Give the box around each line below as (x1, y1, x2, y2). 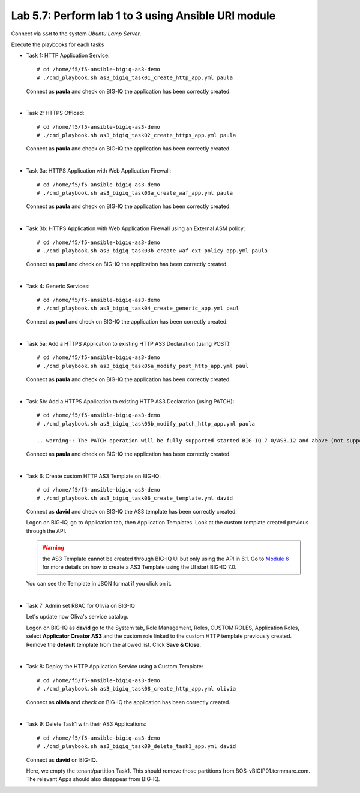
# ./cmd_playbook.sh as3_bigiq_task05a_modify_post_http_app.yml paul (37, 363, 249, 369)
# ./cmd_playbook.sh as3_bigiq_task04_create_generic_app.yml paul (37, 304, 239, 312)
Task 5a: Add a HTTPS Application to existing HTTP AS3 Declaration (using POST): (26, 340, 231, 348)
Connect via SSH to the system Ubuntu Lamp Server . (11, 30, 142, 37)
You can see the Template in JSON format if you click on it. (26, 580, 172, 587)
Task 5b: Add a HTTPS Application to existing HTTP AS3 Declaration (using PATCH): (26, 398, 235, 405)
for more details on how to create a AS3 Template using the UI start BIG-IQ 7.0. (42, 563, 237, 571)
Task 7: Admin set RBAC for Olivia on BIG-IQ (26, 602, 135, 610)
